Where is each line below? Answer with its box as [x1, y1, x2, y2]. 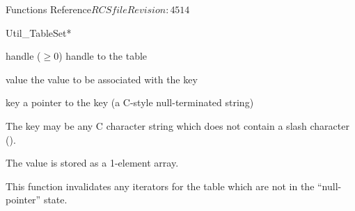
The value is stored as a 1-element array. [6, 155, 179, 170]
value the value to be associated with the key [6, 71, 198, 86]
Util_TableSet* [6, 25, 72, 40]
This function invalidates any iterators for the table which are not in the [6, 178, 315, 193]
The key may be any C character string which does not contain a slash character [6, 118, 349, 133]
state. [43, 192, 68, 207]
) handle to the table [58, 49, 148, 63]
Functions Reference [6, 2, 92, 16]
